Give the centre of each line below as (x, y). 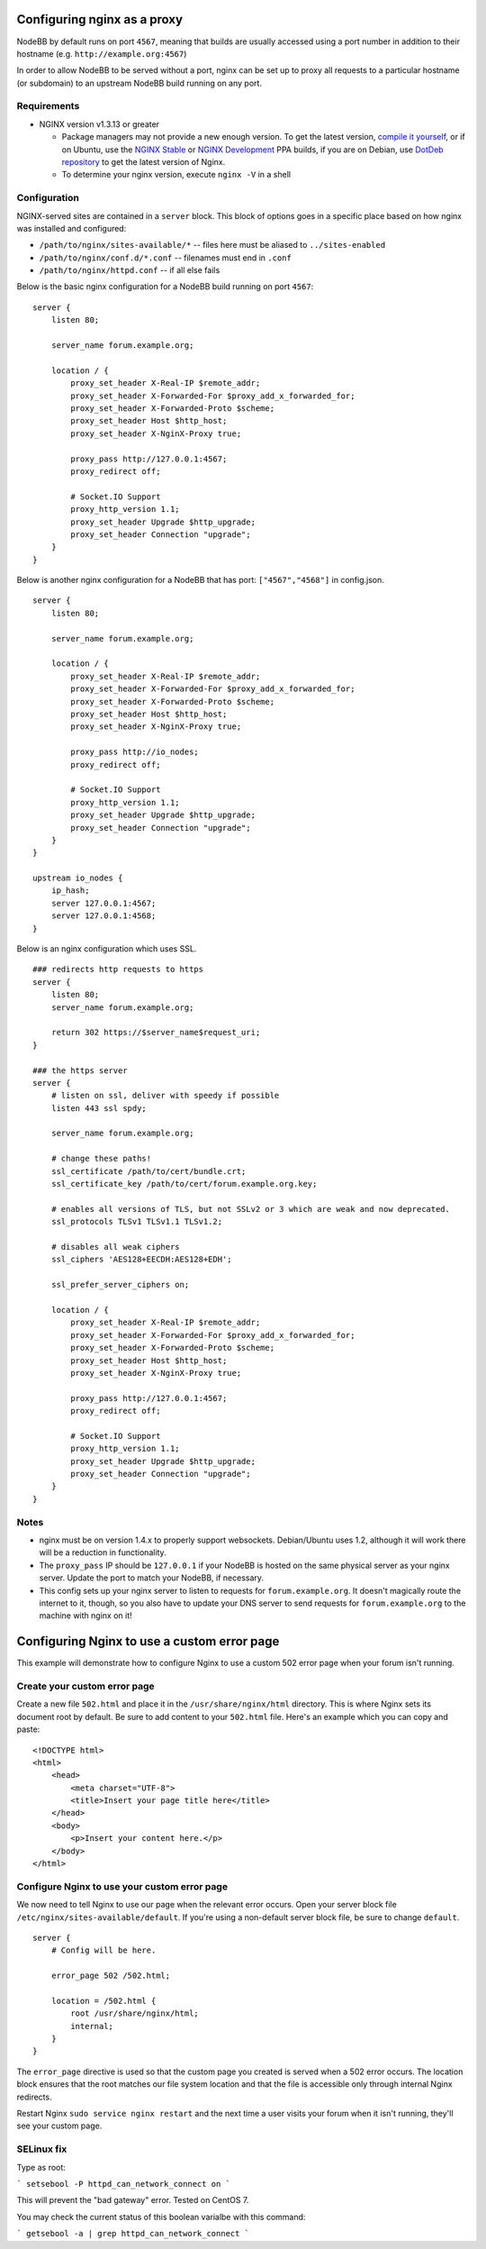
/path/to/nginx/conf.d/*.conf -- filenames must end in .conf (165, 258)
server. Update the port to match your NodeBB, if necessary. (152, 1578)
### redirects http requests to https (118, 970)
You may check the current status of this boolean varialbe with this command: (161, 2217)
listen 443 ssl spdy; (99, 1108)
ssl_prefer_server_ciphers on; (120, 1285)
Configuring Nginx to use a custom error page (148, 1641)
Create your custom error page (85, 1686)
